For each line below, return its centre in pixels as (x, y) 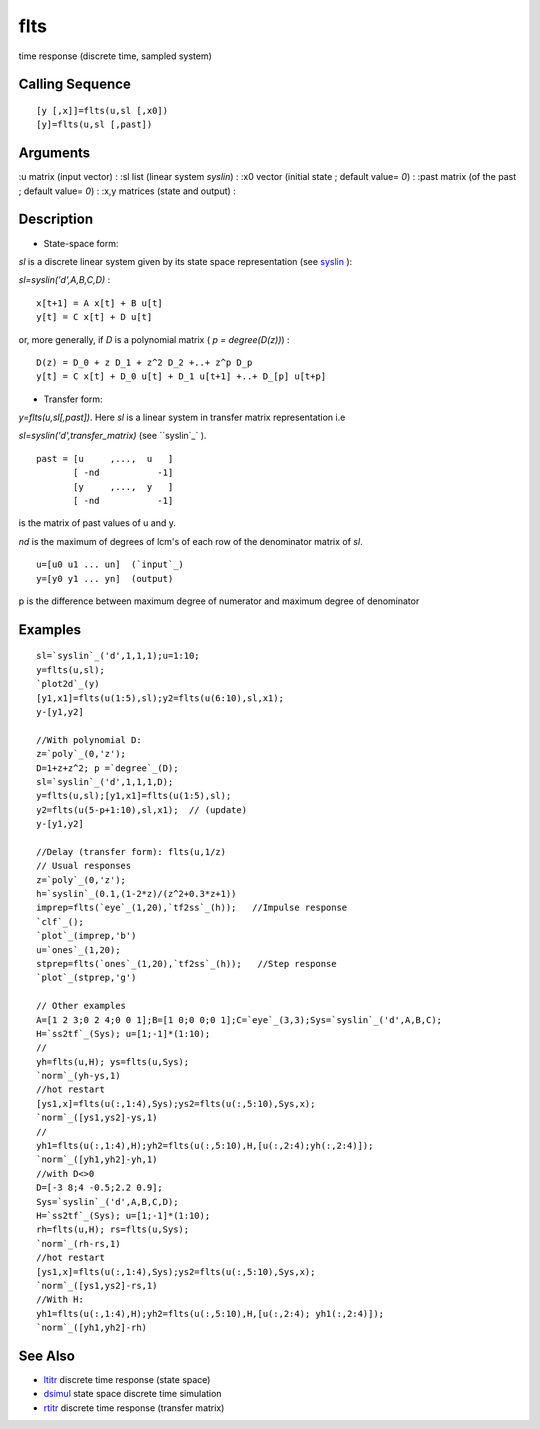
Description (56, 219)
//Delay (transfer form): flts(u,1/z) (131, 851)
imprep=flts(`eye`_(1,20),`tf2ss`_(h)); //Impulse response (192, 908)
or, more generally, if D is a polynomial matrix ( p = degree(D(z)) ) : (154, 339)
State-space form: (81, 243)
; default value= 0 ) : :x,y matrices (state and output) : (127, 191)
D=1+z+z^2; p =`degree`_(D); (107, 768)
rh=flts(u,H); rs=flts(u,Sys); (113, 1229)
